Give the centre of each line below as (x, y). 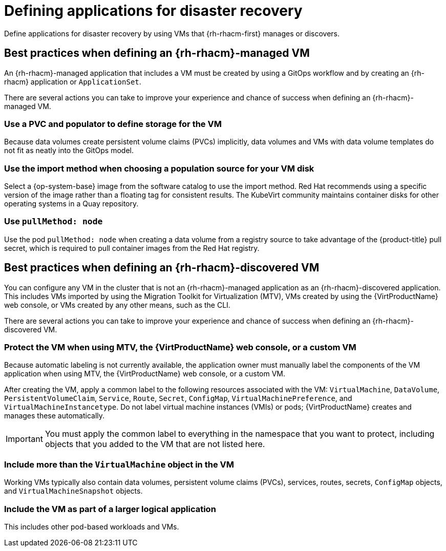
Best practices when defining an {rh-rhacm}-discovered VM (162, 268)
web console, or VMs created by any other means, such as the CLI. (117, 305)
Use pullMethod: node (54, 221)
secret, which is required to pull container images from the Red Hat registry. (132, 248)
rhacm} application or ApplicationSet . (73, 81)
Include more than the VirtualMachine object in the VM (119, 464)
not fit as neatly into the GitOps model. (69, 151)
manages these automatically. (55, 416)
